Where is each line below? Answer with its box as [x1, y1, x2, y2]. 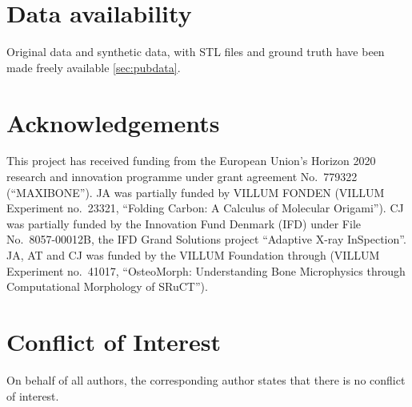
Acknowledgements [6, 106, 220, 139]
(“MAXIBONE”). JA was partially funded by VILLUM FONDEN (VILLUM [6, 183, 385, 200]
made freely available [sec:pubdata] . [6, 58, 181, 75]
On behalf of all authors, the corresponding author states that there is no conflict [6, 371, 406, 388]
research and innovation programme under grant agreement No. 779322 [6, 168, 358, 185]
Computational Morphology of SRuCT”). [6, 278, 208, 295]
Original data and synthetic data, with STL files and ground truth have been [6, 43, 385, 60]
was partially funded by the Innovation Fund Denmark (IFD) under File [6, 215, 362, 232]
